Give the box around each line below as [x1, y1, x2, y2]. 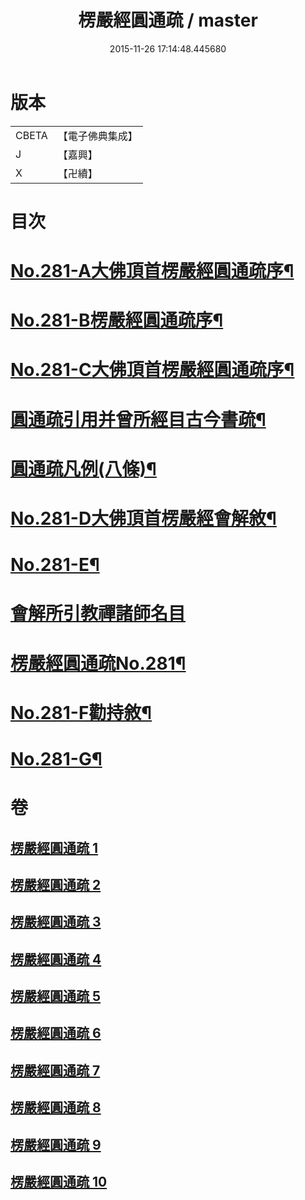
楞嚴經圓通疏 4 [10, 951, 102, 968]
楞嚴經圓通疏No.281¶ [10, 652, 187, 675]
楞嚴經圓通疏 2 [10, 876, 102, 893]
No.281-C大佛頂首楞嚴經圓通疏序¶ [10, 359, 295, 381]
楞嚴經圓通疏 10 [10, 1174, 108, 1191]
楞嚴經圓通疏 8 [10, 1099, 102, 1116]
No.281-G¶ [10, 747, 103, 770]
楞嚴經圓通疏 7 [10, 1062, 101, 1079]
